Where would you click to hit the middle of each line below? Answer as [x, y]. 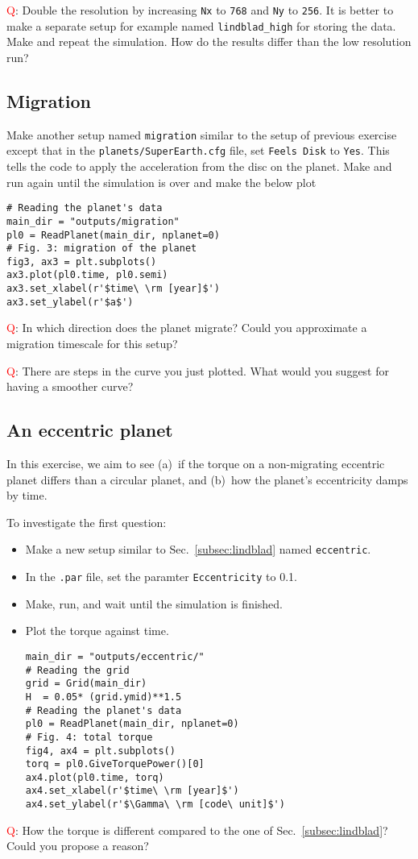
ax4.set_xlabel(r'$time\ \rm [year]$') [132, 791]
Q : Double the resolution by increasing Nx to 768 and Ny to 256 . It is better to [200, 10]
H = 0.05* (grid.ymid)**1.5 [103, 697]
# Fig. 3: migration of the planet [102, 249]
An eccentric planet [90, 430]
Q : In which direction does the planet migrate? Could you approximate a [187, 328]
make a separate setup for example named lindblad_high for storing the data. [201, 25]
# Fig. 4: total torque [89, 737]
